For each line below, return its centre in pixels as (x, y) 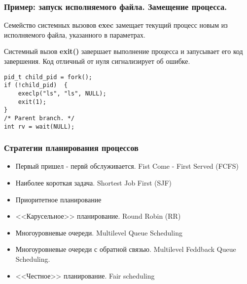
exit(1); (32, 102)
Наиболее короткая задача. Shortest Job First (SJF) (94, 183)
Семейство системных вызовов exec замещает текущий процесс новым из (116, 25)
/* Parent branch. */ (39, 118)
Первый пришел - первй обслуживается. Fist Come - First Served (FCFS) (127, 166)
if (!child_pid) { (36, 85)
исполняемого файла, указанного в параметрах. (75, 34)
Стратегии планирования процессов (71, 148)
